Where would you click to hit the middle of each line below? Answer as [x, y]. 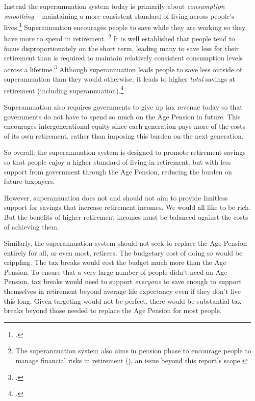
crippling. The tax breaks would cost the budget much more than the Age [115, 262]
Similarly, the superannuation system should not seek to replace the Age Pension [126, 243]
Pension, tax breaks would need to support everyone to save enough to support [123, 281]
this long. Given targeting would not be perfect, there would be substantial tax [123, 301]
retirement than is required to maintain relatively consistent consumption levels [124, 58]
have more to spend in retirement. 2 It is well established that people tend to [120, 38]
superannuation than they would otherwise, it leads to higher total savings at [120, 79]
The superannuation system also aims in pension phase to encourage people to [133, 351]
